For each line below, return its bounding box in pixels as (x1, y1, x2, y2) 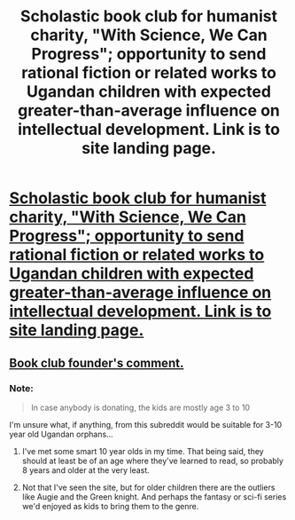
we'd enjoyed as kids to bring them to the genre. (21, 500, 199, 511)
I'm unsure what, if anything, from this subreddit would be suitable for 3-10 (9, 419, 283, 429)
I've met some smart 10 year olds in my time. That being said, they (21, 445, 264, 456)
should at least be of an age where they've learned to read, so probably (21, 455, 283, 466)
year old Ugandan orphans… (9, 429, 113, 439)
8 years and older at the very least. (21, 464, 151, 476)
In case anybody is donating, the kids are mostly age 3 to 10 (30, 402, 251, 413)
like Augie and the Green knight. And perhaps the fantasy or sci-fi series (21, 491, 287, 502)
